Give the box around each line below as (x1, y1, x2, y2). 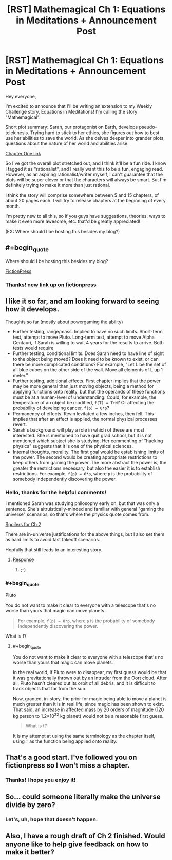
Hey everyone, (5, 93, 36, 99)
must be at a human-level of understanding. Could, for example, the (12, 394, 157, 400)
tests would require (12, 345, 54, 351)
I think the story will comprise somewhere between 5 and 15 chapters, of (5, 192, 159, 198)
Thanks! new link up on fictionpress (5, 281, 97, 288)
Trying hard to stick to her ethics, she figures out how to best (30, 129, 160, 136)
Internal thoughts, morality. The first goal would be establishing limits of (12, 448, 165, 455)
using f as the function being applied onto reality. (12, 738, 118, 744)
